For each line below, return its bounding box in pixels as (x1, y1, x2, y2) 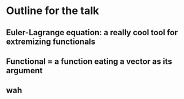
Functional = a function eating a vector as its (6, 56, 172, 66)
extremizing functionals (6, 36, 96, 46)
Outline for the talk (6, 4, 99, 18)
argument (6, 66, 43, 76)
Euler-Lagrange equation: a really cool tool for (6, 28, 178, 37)
